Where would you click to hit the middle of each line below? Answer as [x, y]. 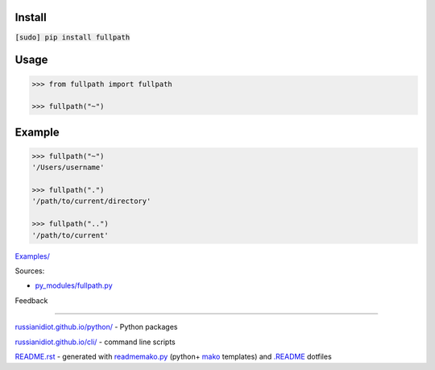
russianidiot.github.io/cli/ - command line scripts [95, 342]
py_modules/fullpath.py [74, 285]
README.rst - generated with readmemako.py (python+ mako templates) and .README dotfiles [173, 356]
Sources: [30, 271]
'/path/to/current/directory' [91, 201]
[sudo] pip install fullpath [72, 37]
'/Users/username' [68, 168]
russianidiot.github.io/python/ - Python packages [96, 327]
